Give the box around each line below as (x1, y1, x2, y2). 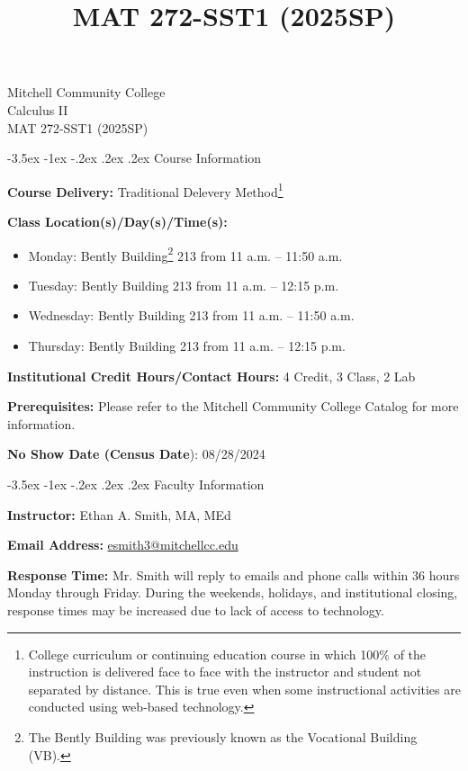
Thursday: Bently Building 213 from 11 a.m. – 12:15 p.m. (28, 336, 346, 355)
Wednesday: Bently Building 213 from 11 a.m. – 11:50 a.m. (28, 306, 355, 325)
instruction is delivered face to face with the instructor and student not (28, 662, 422, 681)
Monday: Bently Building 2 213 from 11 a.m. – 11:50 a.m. (28, 243, 343, 264)
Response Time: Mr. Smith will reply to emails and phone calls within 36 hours (7, 565, 460, 584)
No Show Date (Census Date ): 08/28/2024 (7, 444, 265, 463)
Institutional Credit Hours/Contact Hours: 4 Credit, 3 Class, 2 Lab (7, 366, 416, 385)
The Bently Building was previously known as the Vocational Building (28, 727, 418, 746)
